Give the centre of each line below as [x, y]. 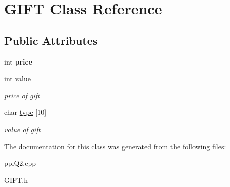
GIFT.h [16, 180]
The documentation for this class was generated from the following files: [115, 146]
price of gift [22, 95]
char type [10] [25, 112]
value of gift [22, 129]
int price [18, 61]
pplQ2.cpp [20, 163]
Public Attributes [51, 40]
